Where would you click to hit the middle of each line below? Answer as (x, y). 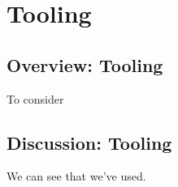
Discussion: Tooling (89, 142)
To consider (35, 98)
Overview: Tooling (85, 64)
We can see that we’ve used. (76, 176)
